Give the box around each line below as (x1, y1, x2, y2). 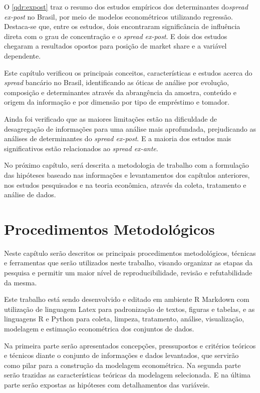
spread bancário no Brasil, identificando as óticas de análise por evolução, (4, 77, 229, 88)
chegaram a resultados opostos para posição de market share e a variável (4, 41, 227, 51)
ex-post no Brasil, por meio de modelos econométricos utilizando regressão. (4, 11, 233, 22)
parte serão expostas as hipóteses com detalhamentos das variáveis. (4, 379, 210, 389)
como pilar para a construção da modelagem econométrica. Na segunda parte (4, 359, 241, 370)
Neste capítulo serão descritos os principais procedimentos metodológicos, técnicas (4, 247, 256, 258)
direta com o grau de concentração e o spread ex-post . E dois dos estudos (4, 31, 227, 41)
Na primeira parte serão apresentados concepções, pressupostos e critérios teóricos (4, 340, 256, 350)
